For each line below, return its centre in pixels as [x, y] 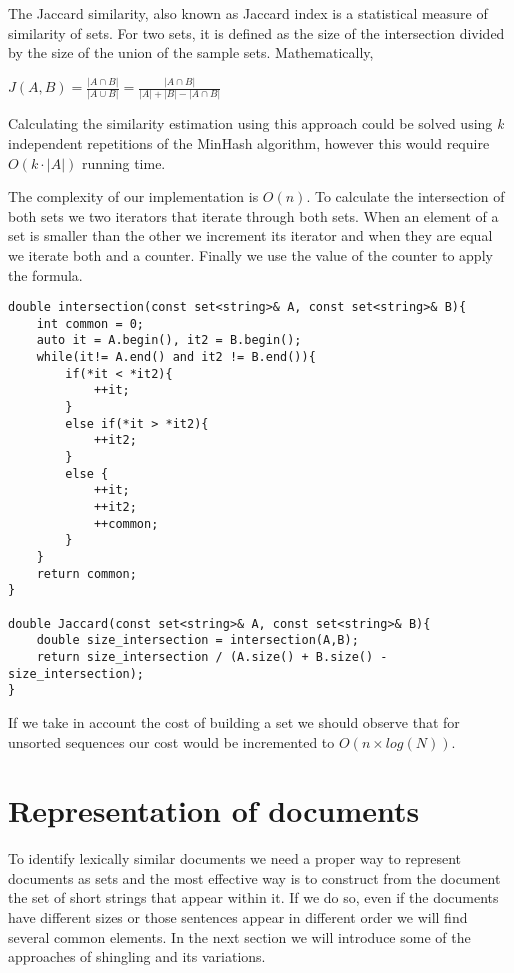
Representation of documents [214, 810]
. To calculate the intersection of [405, 196]
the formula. [45, 274]
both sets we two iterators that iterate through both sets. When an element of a [253, 215]
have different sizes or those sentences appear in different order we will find [238, 917]
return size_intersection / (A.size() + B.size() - [212, 656]
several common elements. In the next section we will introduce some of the [239, 936]
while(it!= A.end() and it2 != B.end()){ [176, 357]
